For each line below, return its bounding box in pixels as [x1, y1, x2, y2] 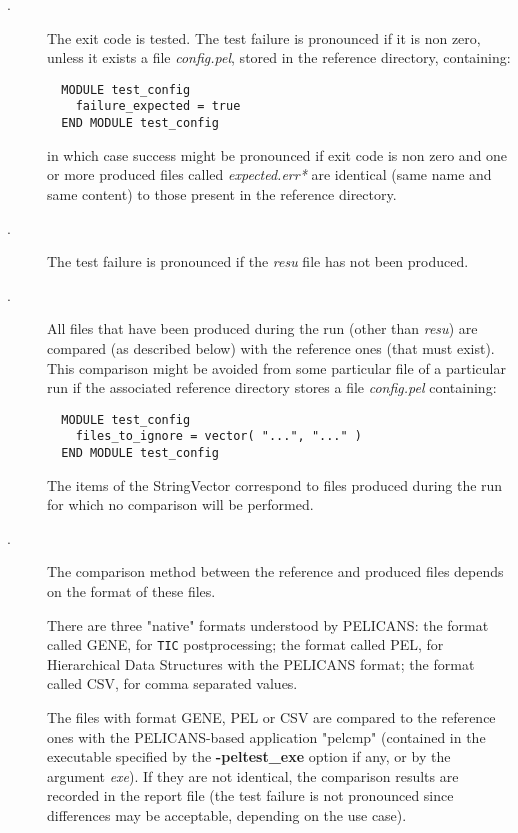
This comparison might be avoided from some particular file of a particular [47, 357, 506, 378]
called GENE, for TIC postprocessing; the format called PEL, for [47, 634, 444, 655]
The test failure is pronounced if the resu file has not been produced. [47, 251, 469, 272]
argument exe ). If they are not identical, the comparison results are [47, 765, 459, 786]
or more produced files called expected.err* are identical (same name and [47, 164, 492, 185]
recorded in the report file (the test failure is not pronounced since [47, 785, 454, 806]
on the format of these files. [47, 581, 216, 602]
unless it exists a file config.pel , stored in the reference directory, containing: [47, 47, 511, 68]
